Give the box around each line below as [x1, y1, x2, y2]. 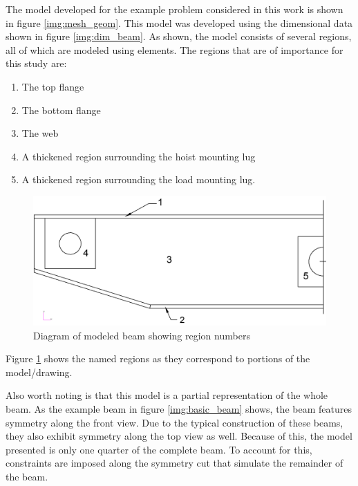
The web [21, 126, 59, 140]
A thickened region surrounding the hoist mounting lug [21, 149, 256, 163]
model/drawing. [6, 364, 73, 379]
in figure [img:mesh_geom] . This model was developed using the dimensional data [6, 15, 353, 30]
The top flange [21, 79, 84, 93]
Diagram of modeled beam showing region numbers [33, 328, 250, 342]
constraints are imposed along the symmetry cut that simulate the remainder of [6, 456, 343, 470]
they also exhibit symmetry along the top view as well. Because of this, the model [6, 429, 352, 443]
